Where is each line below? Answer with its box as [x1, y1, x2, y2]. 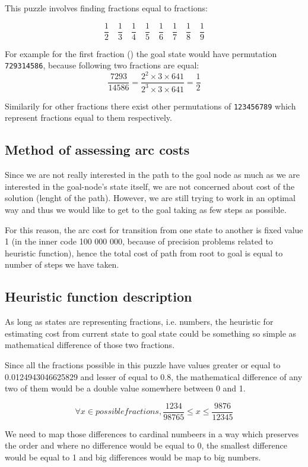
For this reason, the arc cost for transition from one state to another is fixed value [5, 223, 303, 236]
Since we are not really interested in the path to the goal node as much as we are [5, 168, 300, 181]
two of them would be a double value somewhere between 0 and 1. [5, 382, 246, 394]
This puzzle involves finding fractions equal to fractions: [5, 2, 208, 14]
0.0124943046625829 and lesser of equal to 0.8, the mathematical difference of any [5, 370, 303, 383]
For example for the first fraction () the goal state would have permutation [5, 47, 277, 59]
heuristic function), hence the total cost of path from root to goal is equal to [5, 246, 283, 259]
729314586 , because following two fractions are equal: [5, 59, 199, 71]
